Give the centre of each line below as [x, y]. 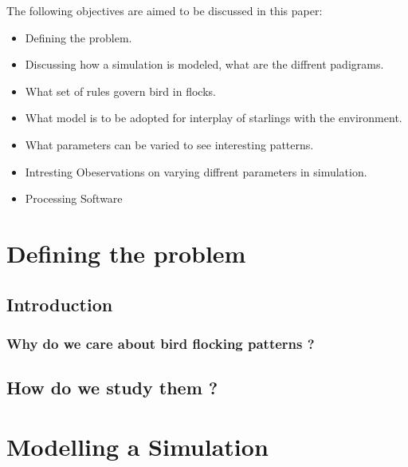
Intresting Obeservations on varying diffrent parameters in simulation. [196, 171]
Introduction [60, 304]
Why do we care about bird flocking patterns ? [161, 343]
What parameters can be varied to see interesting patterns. [169, 144]
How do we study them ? [112, 388]
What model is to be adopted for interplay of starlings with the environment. [214, 118]
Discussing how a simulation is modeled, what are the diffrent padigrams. [204, 64]
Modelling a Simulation [137, 446]
